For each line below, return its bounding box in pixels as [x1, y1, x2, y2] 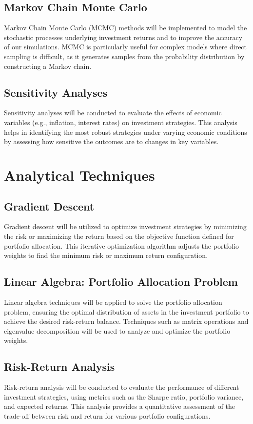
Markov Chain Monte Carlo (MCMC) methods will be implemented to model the [4, 22, 247, 33]
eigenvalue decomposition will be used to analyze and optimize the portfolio [4, 325, 231, 336]
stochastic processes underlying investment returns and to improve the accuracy [4, 32, 243, 42]
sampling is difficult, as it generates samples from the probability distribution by [4, 51, 245, 61]
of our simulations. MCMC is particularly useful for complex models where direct [4, 42, 247, 52]
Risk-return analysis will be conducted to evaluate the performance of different [4, 382, 239, 392]
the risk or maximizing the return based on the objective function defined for [4, 231, 234, 241]
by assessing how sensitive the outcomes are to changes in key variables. [4, 136, 219, 147]
